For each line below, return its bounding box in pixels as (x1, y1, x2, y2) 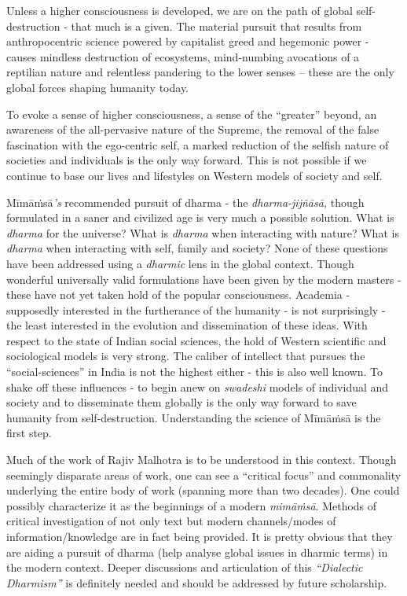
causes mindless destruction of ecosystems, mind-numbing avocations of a (6, 48, 360, 64)
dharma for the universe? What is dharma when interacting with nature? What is (6, 224, 399, 241)
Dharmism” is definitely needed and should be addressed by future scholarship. (6, 574, 387, 590)
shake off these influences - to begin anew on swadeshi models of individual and (6, 378, 389, 395)
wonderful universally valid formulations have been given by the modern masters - (6, 270, 401, 287)
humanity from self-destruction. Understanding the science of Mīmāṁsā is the (6, 409, 381, 425)
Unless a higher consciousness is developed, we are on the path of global (6, 2, 353, 18)
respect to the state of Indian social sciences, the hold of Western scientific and (6, 332, 387, 348)
